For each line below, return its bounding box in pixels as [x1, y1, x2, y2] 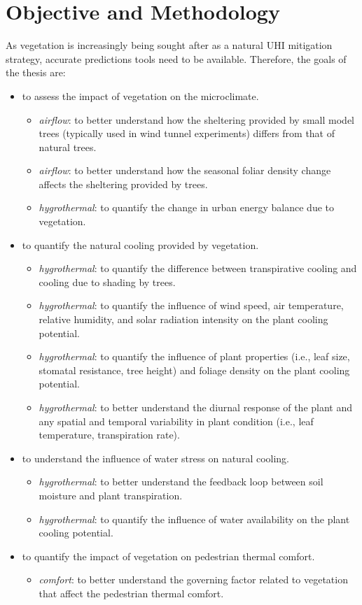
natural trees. [39, 139, 97, 154]
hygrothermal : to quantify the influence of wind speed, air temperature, [39, 298, 344, 313]
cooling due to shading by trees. [39, 274, 176, 289]
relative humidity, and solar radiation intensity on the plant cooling [39, 312, 328, 327]
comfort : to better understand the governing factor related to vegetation [39, 572, 348, 587]
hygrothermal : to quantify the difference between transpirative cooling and [39, 261, 357, 276]
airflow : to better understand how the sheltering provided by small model [39, 112, 354, 127]
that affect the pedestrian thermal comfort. [39, 585, 224, 600]
